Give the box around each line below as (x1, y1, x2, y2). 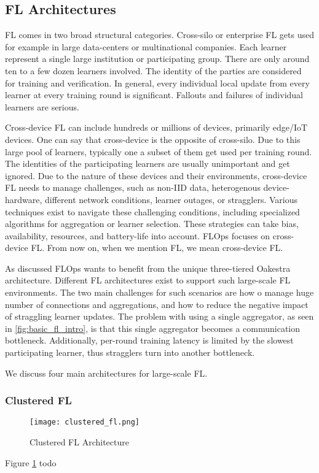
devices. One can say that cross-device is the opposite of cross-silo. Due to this (5, 133, 301, 145)
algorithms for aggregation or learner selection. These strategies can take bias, (5, 217, 299, 230)
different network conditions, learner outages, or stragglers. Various (45, 193, 298, 206)
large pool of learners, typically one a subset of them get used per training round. (5, 145, 312, 158)
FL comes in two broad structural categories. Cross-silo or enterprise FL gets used (5, 28, 314, 41)
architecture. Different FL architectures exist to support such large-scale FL (5, 274, 291, 286)
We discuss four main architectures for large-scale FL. (5, 366, 208, 379)
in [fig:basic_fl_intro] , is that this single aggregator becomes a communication (5, 321, 301, 334)
